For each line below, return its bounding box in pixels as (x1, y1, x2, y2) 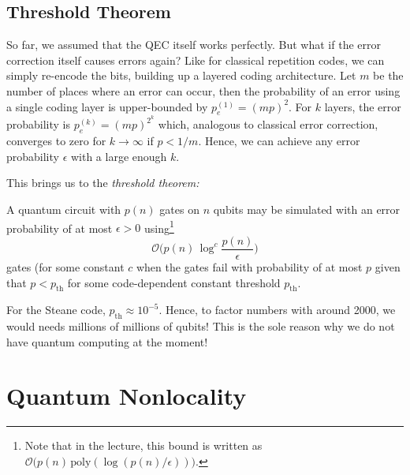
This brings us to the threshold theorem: (6, 174, 199, 191)
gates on (159, 201, 199, 218)
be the (373, 67, 404, 84)
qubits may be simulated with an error (213, 201, 401, 218)
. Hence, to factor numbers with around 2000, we (158, 301, 396, 318)
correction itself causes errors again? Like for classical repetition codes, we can (6, 51, 385, 68)
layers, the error (324, 98, 401, 114)
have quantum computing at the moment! (6, 333, 208, 350)
